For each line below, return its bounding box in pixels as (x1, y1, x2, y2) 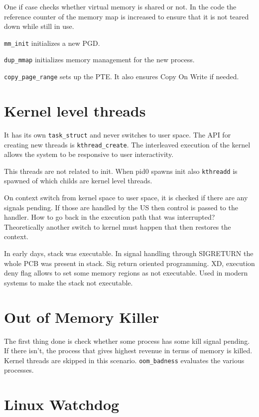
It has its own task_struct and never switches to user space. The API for (4, 129, 231, 139)
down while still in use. (4, 21, 74, 31)
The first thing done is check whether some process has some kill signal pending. (4, 335, 250, 346)
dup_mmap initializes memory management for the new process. (4, 54, 195, 65)
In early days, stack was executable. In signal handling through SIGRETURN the (4, 248, 254, 258)
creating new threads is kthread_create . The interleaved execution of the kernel (4, 139, 251, 149)
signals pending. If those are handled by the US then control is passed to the (4, 202, 238, 212)
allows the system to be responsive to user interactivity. (4, 149, 174, 159)
